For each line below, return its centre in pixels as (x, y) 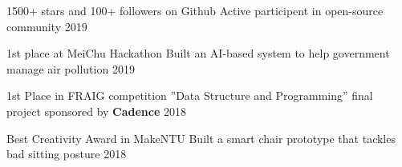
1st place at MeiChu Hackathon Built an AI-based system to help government (198, 53)
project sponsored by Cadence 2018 (97, 111)
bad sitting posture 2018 (67, 154)
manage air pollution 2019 (71, 68)
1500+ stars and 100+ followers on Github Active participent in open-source (195, 10)
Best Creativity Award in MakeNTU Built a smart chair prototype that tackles (201, 138)
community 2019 (47, 26)
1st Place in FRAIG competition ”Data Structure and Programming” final (190, 95)
